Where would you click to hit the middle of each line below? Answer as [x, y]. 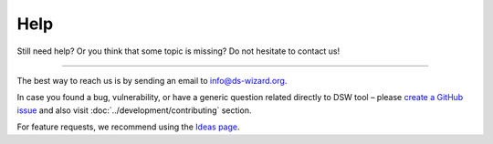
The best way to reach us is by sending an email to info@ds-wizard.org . [152, 80]
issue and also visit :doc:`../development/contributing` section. [134, 110]
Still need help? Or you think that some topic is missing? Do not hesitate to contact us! [178, 51]
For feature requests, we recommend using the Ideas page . [129, 127]
